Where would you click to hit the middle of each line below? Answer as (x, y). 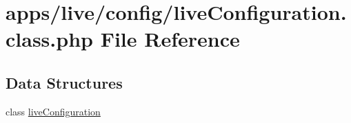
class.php (49, 39)
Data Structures (64, 82)
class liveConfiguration (53, 111)
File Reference (170, 39)
